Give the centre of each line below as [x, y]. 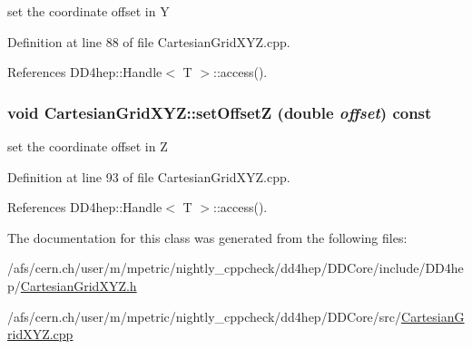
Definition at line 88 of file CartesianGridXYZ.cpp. [149, 41]
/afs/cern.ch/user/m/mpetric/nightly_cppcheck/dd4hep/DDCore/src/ [205, 316]
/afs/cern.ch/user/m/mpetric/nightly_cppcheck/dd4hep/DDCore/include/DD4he [236, 268]
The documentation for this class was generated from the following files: [207, 237]
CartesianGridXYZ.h [79, 285]
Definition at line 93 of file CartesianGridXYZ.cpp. [149, 176]
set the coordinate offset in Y [88, 11]
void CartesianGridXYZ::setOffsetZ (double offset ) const [220, 112]
